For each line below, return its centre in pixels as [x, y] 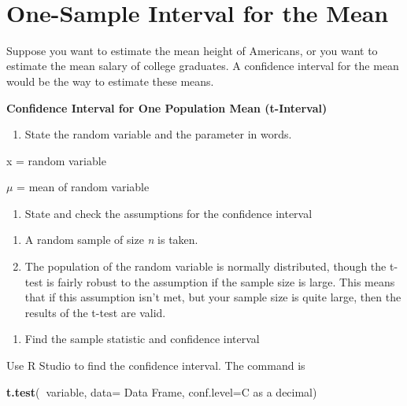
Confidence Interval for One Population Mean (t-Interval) [167, 107]
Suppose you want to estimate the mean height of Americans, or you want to [192, 50]
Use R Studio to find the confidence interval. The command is [156, 365]
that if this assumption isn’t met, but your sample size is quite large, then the [213, 297]
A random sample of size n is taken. [111, 240]
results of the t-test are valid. [95, 312]
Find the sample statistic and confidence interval [142, 339]
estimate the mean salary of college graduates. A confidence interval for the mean [203, 66]
